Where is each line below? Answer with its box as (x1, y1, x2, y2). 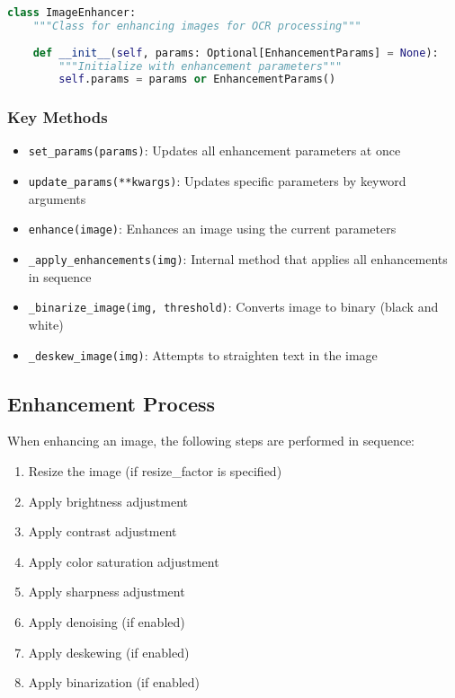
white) (28, 314, 64, 333)
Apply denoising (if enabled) (28, 612, 185, 631)
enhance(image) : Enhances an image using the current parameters (28, 219, 397, 238)
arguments (28, 189, 86, 208)
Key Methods (7, 106, 108, 128)
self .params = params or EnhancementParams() (58, 73, 336, 86)
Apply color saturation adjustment (28, 552, 219, 570)
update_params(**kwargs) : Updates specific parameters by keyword (28, 172, 406, 190)
